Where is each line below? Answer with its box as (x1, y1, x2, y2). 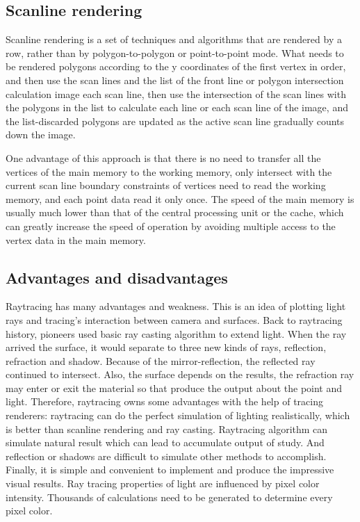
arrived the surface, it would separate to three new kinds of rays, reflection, (6, 340, 327, 354)
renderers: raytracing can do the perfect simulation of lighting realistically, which (6, 408, 350, 423)
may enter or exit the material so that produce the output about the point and (6, 380, 343, 395)
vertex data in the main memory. (6, 232, 146, 247)
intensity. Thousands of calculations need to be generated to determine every (6, 489, 333, 504)
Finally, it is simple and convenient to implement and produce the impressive (6, 462, 334, 477)
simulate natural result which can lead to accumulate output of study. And (6, 435, 325, 450)
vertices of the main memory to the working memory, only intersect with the (6, 164, 332, 179)
